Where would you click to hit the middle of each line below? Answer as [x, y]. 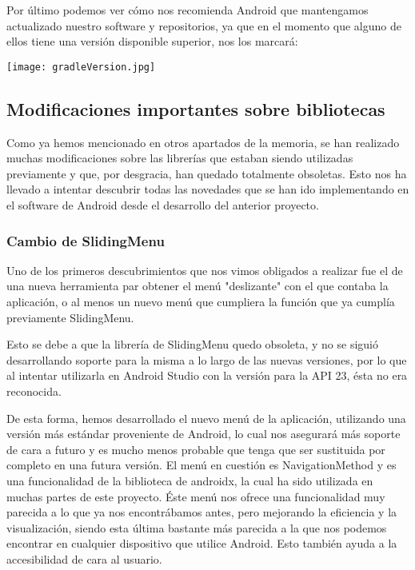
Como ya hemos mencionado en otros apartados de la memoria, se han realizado [203, 142]
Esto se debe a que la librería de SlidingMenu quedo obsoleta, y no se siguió [192, 344]
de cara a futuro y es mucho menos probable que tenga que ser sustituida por [196, 449]
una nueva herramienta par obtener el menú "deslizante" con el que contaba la [198, 286]
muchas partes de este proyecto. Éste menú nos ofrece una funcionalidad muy [196, 496]
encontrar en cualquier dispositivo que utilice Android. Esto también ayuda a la [202, 543]
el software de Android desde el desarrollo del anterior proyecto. [163, 205]
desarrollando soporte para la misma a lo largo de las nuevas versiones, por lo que [207, 359]
